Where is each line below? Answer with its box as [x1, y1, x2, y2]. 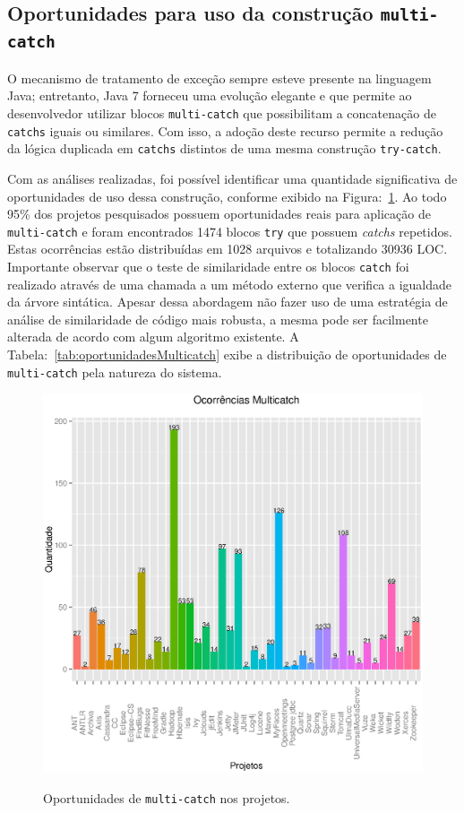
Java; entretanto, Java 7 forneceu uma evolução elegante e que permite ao [7, 86, 412, 105]
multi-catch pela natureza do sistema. [7, 362, 222, 381]
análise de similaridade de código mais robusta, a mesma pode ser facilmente [7, 309, 428, 328]
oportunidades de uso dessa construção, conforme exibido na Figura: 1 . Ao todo [7, 186, 447, 205]
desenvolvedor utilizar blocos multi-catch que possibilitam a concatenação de [7, 103, 436, 122]
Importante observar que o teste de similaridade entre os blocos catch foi [7, 256, 409, 275]
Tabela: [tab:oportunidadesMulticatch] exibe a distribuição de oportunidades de [7, 344, 447, 363]
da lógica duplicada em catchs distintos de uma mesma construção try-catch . [7, 139, 442, 158]
